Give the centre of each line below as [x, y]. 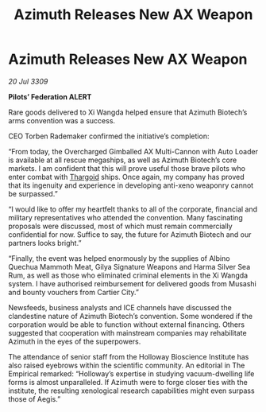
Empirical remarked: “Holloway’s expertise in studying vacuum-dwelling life [131, 373]
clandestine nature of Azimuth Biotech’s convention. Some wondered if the [130, 316]
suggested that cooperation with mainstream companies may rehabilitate [128, 332]
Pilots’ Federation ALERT [50, 96]
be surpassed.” [33, 193]
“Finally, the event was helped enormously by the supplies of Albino [119, 258]
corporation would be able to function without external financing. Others [126, 325]
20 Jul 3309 [28, 81]
